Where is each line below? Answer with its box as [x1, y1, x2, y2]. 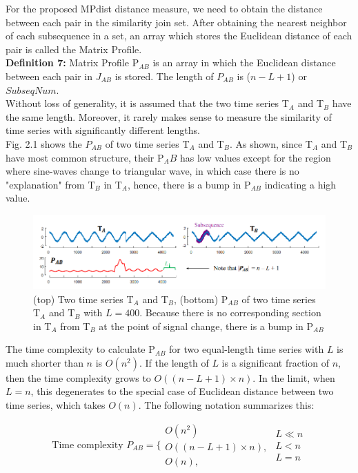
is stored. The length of [115, 68, 214, 83]
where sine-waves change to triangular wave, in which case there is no [6, 164, 299, 178]
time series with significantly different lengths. [6, 123, 200, 137]
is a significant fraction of [221, 355, 329, 369]
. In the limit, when [252, 370, 335, 385]
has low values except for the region [179, 150, 331, 164]
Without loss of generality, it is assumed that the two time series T [6, 96, 289, 110]
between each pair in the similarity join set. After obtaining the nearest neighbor [6, 15, 347, 29]
